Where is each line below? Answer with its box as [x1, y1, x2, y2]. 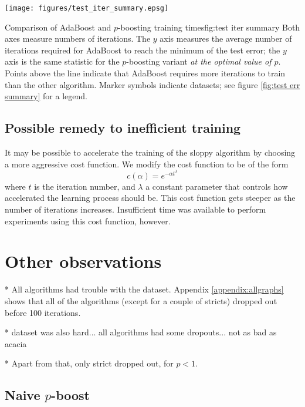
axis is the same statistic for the [5, 55, 120, 68]
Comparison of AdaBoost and [5, 21, 111, 33]
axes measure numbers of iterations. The [5, 32, 151, 45]
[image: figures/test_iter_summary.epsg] [5, 4, 169, 12]
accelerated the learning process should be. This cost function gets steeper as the [5, 191, 296, 204]
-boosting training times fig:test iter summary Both [117, 21, 300, 33]
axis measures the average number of [160, 32, 292, 45]
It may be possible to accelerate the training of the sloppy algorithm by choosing [5, 146, 296, 159]
